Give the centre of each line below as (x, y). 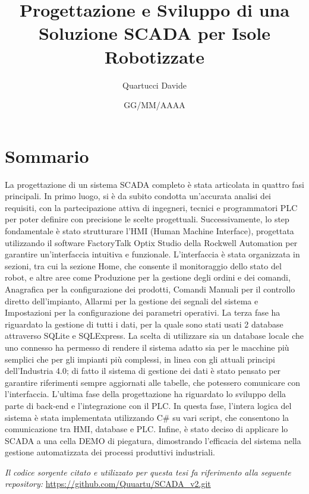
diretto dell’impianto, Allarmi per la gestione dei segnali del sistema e (132, 301)
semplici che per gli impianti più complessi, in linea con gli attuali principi (140, 359)
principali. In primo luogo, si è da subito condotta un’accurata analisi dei (138, 196)
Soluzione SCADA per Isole (154, 33)
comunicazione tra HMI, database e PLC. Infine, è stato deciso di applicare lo (146, 429)
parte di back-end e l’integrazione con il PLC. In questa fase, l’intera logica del (148, 405)
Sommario (47, 155)
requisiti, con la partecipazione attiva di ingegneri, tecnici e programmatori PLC (151, 207)
